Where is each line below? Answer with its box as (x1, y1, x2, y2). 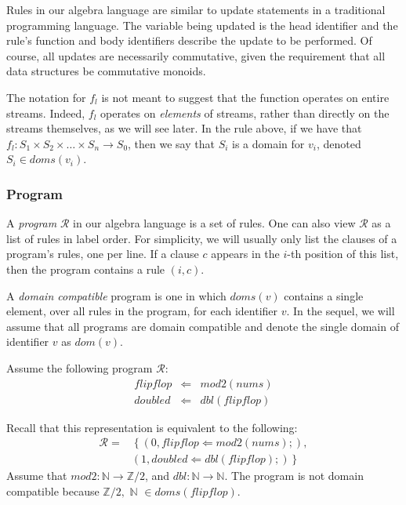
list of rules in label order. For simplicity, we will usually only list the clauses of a (6, 230, 397, 246)
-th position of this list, (287, 245, 399, 262)
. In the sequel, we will (286, 303, 395, 319)
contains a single (284, 287, 364, 303)
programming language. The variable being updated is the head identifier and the (6, 16, 398, 33)
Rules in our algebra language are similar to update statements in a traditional (6, 2, 386, 17)
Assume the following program (6, 359, 153, 376)
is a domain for (232, 135, 305, 151)
